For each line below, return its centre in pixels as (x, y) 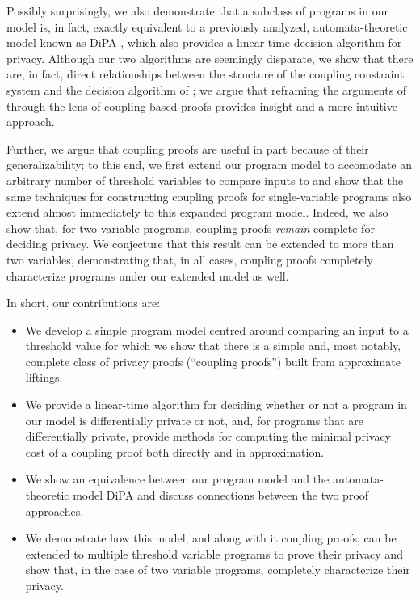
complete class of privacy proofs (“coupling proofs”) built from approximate (213, 361)
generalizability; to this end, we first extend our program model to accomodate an (210, 165)
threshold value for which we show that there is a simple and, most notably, (213, 346)
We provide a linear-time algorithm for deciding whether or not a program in (216, 405)
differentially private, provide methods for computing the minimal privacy (208, 436)
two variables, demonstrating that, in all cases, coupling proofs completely (190, 259)
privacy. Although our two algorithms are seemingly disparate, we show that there (210, 58)
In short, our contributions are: (84, 303)
